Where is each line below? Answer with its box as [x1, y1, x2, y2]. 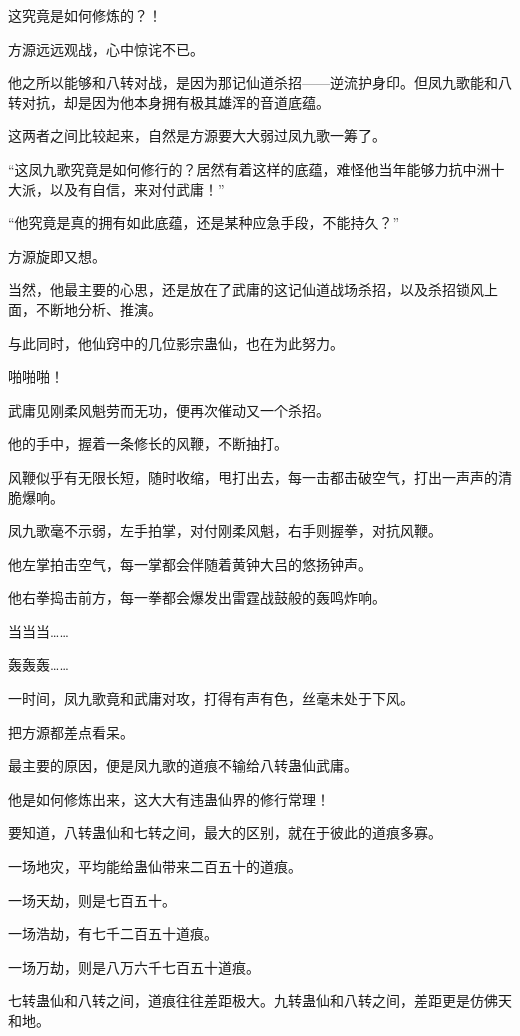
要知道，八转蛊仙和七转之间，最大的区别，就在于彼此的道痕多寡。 [8, 822, 442, 843]
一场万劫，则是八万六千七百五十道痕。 [8, 956, 260, 977]
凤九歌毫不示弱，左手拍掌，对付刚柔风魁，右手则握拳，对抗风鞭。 [8, 520, 442, 541]
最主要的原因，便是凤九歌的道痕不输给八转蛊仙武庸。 [8, 755, 358, 776]
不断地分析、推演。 [35, 298, 162, 319]
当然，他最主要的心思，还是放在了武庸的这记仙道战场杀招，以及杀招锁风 [8, 279, 484, 300]
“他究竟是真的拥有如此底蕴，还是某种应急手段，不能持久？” [8, 212, 400, 233]
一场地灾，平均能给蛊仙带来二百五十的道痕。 [8, 856, 302, 877]
